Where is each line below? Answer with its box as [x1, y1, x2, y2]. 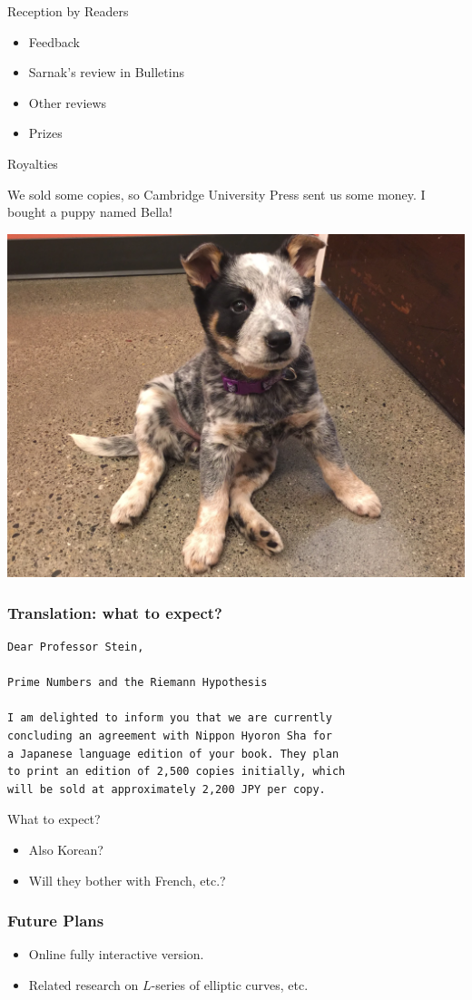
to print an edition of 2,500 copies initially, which [7, 765, 346, 779]
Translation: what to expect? [7, 601, 222, 623]
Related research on [28, 975, 139, 994]
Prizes [28, 123, 63, 142]
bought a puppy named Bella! [7, 202, 172, 221]
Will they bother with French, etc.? [28, 870, 226, 889]
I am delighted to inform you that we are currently [7, 711, 332, 725]
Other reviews [28, 93, 107, 112]
